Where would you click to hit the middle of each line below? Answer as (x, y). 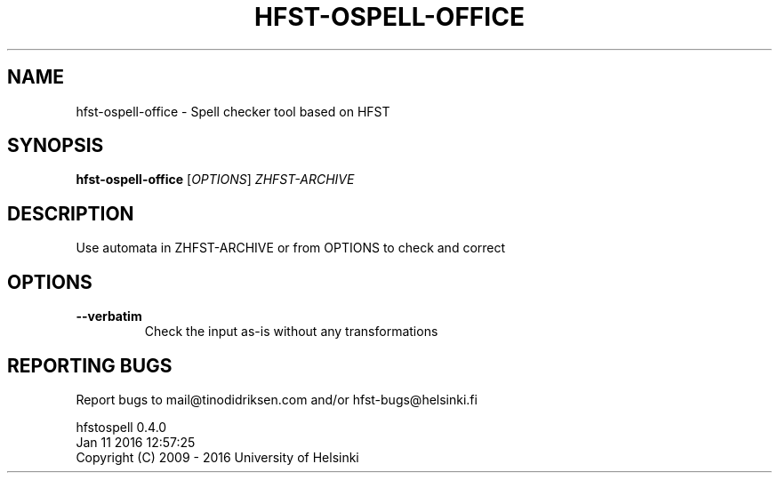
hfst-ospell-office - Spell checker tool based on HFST (233, 111)
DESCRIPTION (71, 213)
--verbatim (109, 316)
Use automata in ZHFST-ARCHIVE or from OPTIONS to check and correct (291, 248)
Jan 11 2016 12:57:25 (136, 442)
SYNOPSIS (56, 146)
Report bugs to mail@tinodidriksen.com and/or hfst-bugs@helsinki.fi (277, 399)
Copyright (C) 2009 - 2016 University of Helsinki (217, 457)
